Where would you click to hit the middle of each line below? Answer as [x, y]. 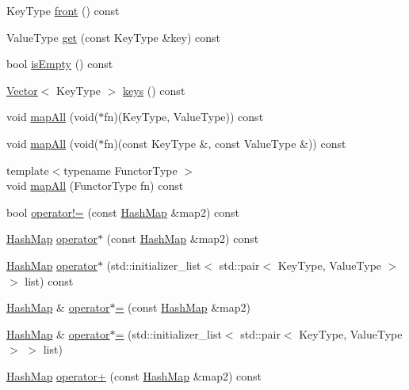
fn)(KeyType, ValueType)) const [184, 117]
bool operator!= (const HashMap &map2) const [123, 212]
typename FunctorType [120, 170]
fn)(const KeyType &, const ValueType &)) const [225, 143]
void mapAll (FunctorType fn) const [95, 186]
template [28, 170]
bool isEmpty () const [60, 64]
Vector [22, 90]
